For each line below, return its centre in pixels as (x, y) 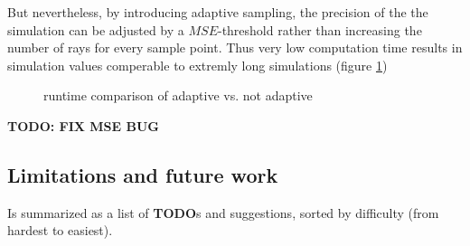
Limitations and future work (143, 174)
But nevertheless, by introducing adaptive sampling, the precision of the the (218, 12)
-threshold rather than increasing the (320, 29)
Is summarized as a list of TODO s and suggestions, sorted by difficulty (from (223, 212)
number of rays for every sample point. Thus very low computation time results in (235, 47)
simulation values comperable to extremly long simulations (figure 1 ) (197, 65)
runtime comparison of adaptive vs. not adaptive (178, 95)
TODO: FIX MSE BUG (84, 125)
